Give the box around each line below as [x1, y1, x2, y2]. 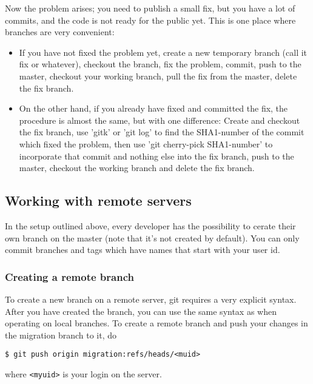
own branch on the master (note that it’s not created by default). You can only [5, 231, 300, 244]
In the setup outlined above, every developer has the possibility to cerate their [5, 219, 296, 232]
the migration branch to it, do [5, 328, 117, 341]
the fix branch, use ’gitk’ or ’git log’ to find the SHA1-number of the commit [19, 126, 305, 138]
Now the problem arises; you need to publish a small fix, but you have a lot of [5, 2, 295, 14]
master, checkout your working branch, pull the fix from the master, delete [19, 69, 297, 82]
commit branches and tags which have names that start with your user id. [5, 243, 280, 256]
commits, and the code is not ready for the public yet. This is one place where [5, 13, 296, 26]
